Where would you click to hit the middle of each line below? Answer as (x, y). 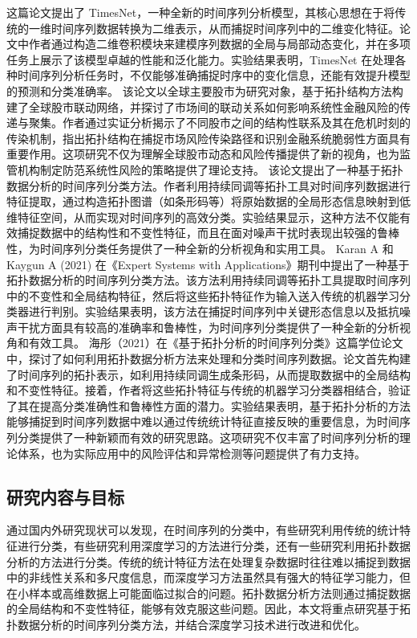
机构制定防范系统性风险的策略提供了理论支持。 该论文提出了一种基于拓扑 (210, 169)
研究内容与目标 (65, 496)
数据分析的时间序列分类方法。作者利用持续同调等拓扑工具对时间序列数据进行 (208, 185)
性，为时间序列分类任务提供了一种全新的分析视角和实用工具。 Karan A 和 (200, 248)
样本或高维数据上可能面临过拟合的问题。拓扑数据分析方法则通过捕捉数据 (219, 593)
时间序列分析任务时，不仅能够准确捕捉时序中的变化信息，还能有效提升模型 (214, 75)
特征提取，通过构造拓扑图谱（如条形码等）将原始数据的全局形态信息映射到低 (208, 201)
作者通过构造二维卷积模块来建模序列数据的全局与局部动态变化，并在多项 (219, 44)
